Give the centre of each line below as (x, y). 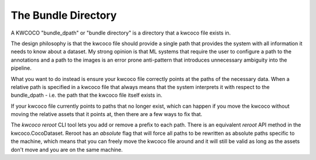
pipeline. (21, 68)
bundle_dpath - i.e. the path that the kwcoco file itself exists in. (87, 95)
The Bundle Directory (64, 15)
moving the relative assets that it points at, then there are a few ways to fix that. (107, 114)
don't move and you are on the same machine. (67, 149)
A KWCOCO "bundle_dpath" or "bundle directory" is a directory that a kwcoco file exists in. (121, 33)
